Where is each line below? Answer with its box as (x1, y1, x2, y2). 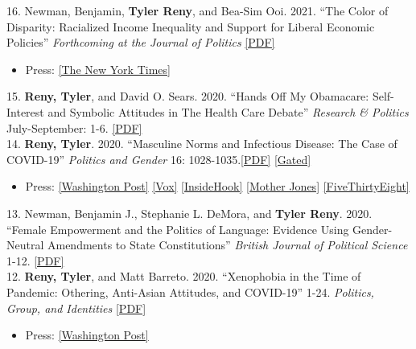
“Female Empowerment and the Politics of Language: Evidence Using (6, 220, 349, 237)
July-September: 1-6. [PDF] (6, 119, 142, 136)
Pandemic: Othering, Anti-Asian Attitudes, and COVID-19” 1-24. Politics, (6, 283, 374, 300)
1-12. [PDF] (6, 252, 64, 269)
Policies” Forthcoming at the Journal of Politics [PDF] (6, 34, 275, 51)
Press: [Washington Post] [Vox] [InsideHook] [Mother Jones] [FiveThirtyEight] (25, 178, 410, 195)
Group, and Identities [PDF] (6, 299, 146, 316)
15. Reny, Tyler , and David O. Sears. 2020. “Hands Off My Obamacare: (6, 88, 369, 105)
